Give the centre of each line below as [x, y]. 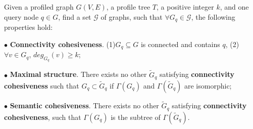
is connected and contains [180, 44]
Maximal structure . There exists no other [78, 74]
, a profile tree [128, 7]
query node [21, 16]
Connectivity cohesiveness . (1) [63, 44]
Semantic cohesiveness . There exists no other [84, 105]
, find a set [75, 16]
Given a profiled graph [39, 7]
